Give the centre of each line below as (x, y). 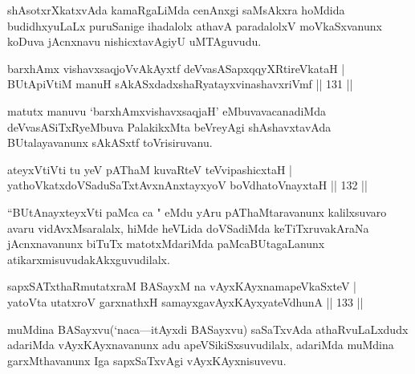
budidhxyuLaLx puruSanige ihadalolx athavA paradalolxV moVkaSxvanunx (195, 25)
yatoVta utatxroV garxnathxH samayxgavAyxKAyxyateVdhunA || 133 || (185, 301)
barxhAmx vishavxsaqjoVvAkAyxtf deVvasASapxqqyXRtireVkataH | (176, 68)
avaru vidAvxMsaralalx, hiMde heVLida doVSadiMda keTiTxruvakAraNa (188, 228)
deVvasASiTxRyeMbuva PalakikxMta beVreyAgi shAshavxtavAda (169, 126)
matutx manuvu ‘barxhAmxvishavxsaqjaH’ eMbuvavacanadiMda (167, 110)
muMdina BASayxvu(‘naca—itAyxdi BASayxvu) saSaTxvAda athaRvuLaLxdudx (208, 329)
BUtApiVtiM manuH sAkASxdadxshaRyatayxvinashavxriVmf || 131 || (180, 84)
